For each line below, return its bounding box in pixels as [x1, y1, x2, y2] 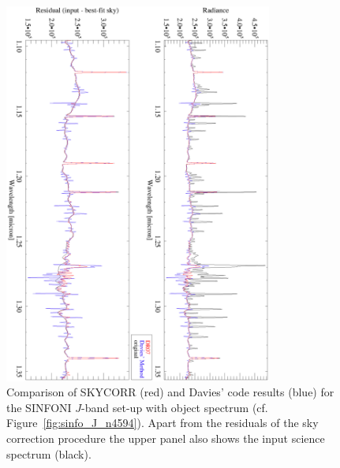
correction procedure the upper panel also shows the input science [6, 430, 325, 447]
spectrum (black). [6, 445, 92, 462]
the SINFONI [6, 399, 72, 415]
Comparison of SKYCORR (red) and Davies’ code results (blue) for [6, 384, 334, 400]
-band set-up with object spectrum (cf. [81, 399, 268, 415]
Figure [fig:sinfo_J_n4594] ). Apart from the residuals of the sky [6, 414, 319, 431]
